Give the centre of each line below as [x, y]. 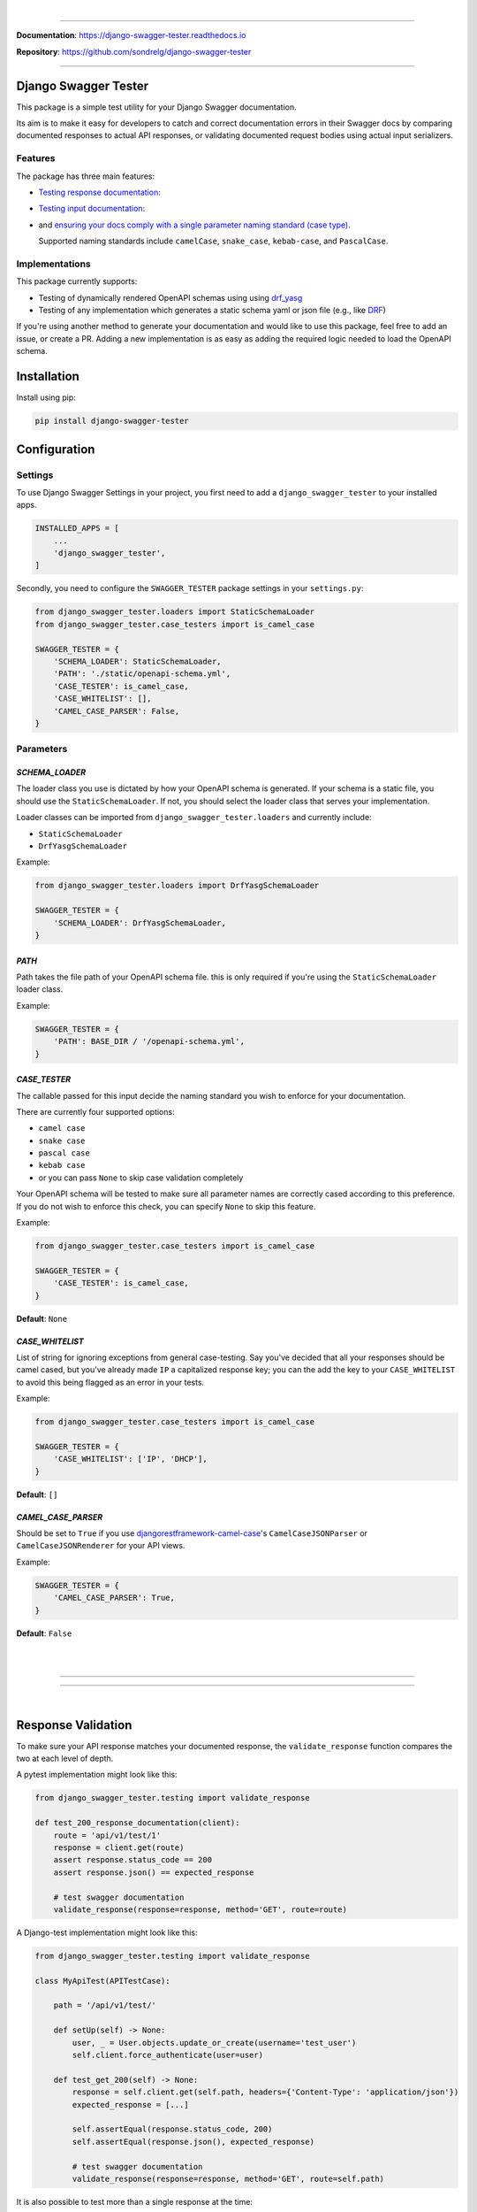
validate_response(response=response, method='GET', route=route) [201, 1909]
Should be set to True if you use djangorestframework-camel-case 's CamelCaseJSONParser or [192, 1533]
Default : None [42, 1318]
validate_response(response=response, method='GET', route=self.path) [228, 2178]
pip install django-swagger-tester [112, 421]
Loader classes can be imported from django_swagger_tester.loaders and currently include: [194, 818]
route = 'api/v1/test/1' [107, 1835]
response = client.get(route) [119, 1847]
